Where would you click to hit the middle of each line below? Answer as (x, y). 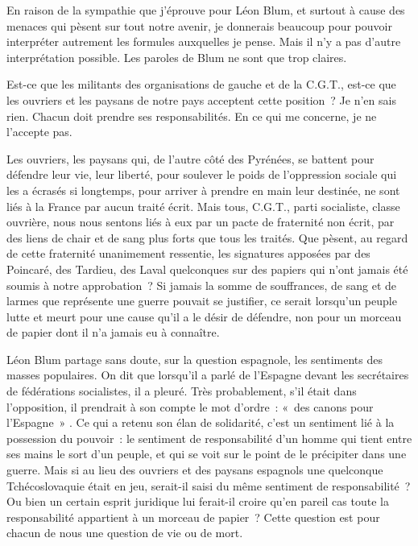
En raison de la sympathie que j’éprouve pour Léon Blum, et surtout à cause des (206, 10)
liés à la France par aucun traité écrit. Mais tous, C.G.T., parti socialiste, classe (203, 206)
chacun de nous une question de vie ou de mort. (125, 533)
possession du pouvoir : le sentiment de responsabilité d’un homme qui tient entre (209, 438)
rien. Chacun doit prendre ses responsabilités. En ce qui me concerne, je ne (192, 116)
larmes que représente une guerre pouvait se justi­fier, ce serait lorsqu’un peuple (202, 301)
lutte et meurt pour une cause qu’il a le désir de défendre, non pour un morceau (204, 316)
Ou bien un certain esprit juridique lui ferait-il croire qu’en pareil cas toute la (198, 501)
